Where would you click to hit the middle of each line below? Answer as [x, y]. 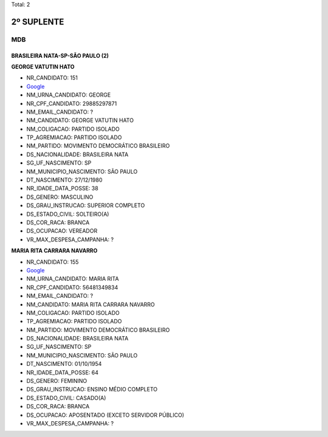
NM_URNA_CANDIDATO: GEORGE [69, 95]
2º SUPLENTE [38, 22]
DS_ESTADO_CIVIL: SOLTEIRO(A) [68, 214]
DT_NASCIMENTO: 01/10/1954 [64, 364]
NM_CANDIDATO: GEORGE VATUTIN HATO [80, 120]
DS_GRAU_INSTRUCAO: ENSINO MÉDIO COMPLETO [92, 390]
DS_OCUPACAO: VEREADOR [62, 231]
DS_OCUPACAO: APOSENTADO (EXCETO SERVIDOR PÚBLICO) [105, 415]
